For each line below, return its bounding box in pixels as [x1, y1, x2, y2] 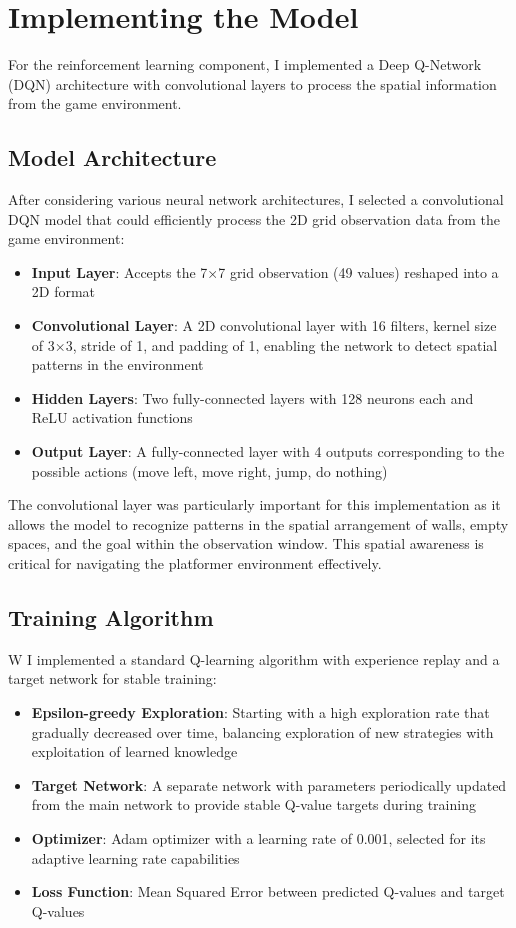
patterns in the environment [31, 354, 204, 375]
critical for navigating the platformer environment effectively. [8, 553, 382, 574]
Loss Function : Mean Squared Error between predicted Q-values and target [31, 881, 505, 902]
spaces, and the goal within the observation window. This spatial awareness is [8, 533, 484, 554]
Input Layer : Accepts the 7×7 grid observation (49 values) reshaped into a [31, 261, 499, 282]
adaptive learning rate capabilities [31, 847, 240, 868]
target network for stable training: [8, 668, 217, 689]
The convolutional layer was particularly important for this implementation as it [8, 494, 501, 515]
